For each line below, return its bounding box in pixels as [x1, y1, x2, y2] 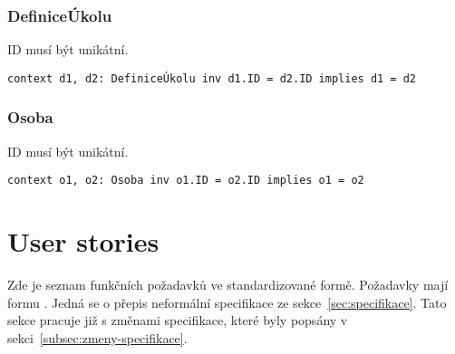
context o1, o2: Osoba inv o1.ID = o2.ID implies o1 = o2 [7, 174, 364, 187]
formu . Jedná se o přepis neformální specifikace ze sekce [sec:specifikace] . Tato [7, 292, 447, 311]
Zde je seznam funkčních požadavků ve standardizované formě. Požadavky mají [7, 275, 449, 294]
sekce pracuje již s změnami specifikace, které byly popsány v [7, 311, 348, 330]
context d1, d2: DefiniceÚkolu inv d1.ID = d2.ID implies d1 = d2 [7, 72, 417, 85]
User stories [7, 223, 160, 260]
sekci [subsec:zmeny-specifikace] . [7, 328, 188, 347]
